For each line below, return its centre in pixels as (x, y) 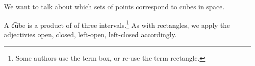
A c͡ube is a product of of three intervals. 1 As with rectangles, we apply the (117, 24)
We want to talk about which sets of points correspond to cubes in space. (114, 6)
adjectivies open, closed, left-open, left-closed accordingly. (90, 34)
